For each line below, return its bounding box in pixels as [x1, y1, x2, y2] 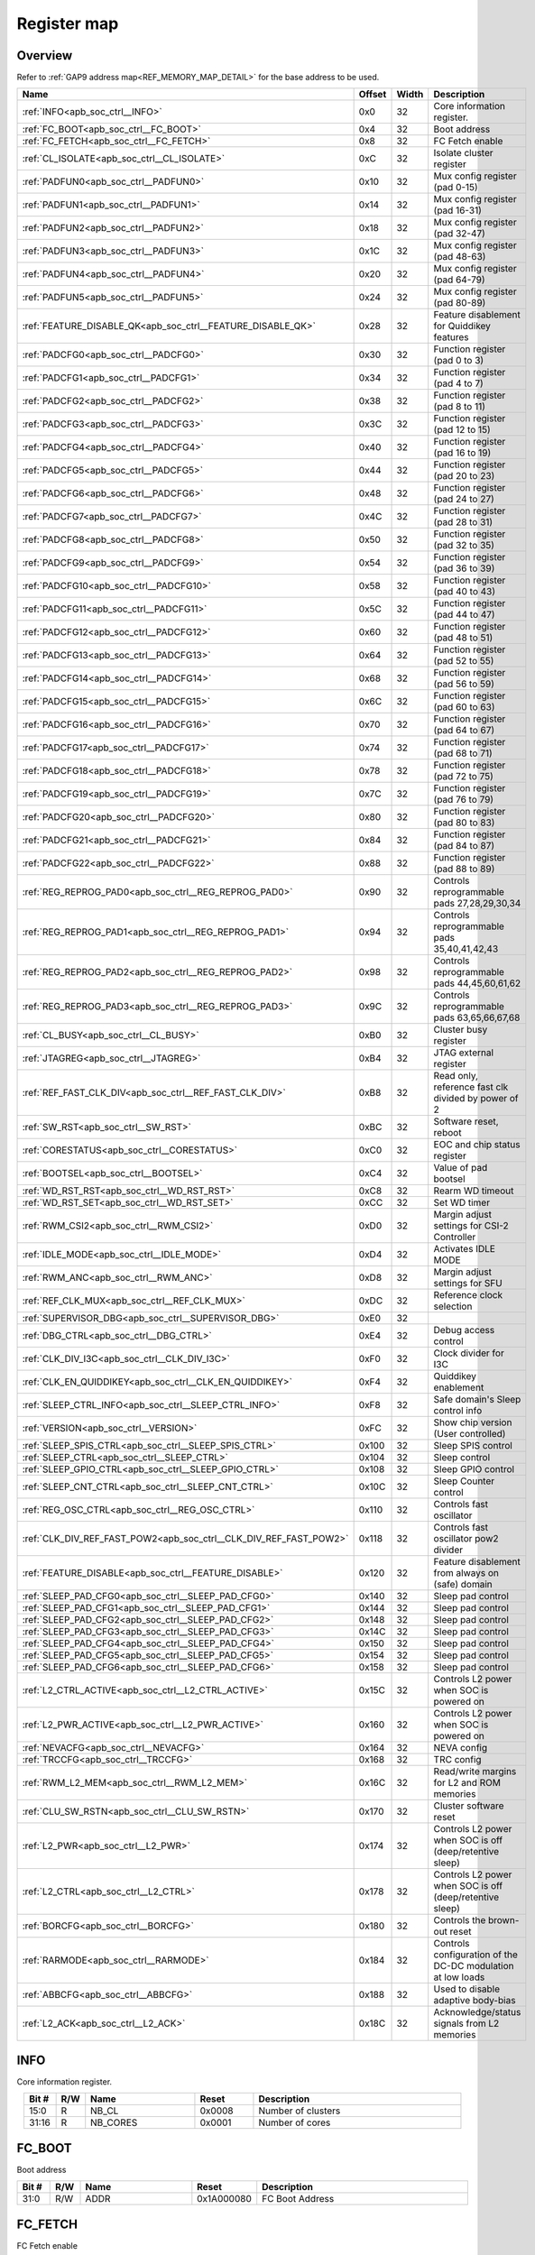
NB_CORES [90, 2116, 138, 2129]
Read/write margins [433, 1765, 517, 1778]
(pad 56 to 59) [433, 677, 495, 690]
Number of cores [258, 2116, 331, 2129]
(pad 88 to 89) [433, 862, 495, 875]
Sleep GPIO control [433, 1463, 514, 1476]
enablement [433, 1381, 484, 1394]
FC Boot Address [262, 2193, 335, 2205]
